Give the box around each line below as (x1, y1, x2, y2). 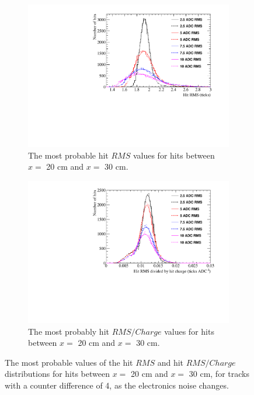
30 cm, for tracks (189, 367, 249, 380)
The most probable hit (28, 149, 109, 161)
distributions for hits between (5, 367, 110, 380)
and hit (157, 356, 184, 368)
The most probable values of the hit (5, 356, 133, 368)
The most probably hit (28, 325, 109, 337)
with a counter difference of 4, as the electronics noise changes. (5, 379, 229, 391)
